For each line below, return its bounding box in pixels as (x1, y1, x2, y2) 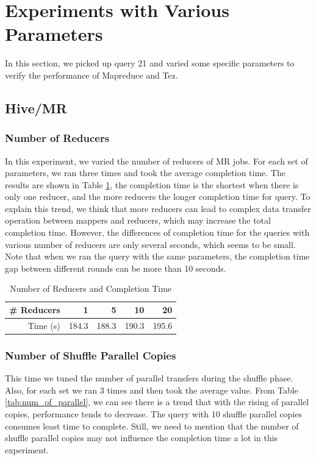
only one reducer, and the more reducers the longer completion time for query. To (5, 190, 311, 203)
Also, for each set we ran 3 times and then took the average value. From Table (5, 383, 298, 396)
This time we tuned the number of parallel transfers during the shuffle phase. (5, 372, 293, 384)
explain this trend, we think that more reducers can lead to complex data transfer (5, 202, 311, 214)
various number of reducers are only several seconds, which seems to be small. (5, 238, 296, 250)
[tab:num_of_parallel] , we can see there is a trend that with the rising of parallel (5, 395, 309, 408)
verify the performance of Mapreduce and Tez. (5, 68, 178, 81)
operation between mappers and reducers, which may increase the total (5, 214, 271, 227)
